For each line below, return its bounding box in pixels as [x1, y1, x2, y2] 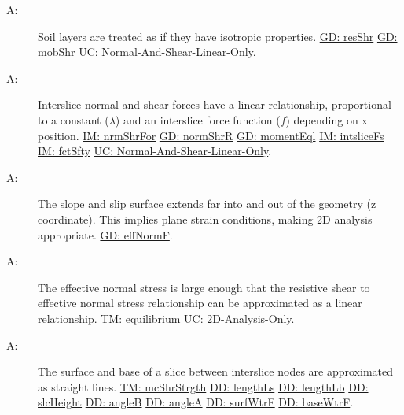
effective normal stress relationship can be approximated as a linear [38, 295, 362, 311]
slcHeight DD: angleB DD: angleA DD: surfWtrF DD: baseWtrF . [38, 394, 354, 410]
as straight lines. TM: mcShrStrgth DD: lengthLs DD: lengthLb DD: [38, 378, 369, 395]
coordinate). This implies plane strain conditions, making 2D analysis [38, 210, 373, 227]
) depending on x [285, 111, 368, 128]
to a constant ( [38, 111, 109, 128]
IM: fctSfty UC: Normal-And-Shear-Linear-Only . [38, 143, 272, 159]
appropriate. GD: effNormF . [38, 226, 173, 243]
